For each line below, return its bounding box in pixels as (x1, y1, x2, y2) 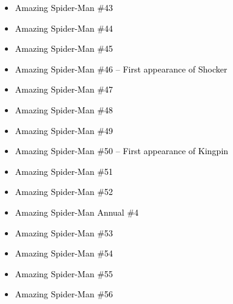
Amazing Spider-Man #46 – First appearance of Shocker (15, 62, 228, 75)
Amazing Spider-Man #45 (15, 42, 113, 55)
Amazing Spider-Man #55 (15, 267, 113, 280)
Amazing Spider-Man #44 (15, 21, 113, 34)
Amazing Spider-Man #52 (15, 185, 113, 198)
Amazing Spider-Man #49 (15, 124, 113, 136)
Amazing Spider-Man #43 (15, 1, 113, 13)
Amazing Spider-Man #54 (15, 247, 113, 260)
